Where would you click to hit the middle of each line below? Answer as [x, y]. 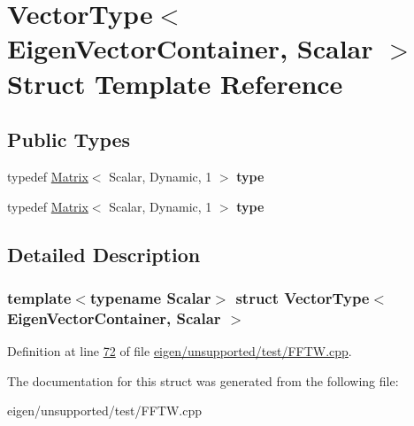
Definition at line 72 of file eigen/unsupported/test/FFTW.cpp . [180, 351]
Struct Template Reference [175, 83]
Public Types [69, 139]
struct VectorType [303, 297]
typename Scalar [150, 297]
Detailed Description [104, 254]
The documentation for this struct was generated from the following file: [203, 380]
